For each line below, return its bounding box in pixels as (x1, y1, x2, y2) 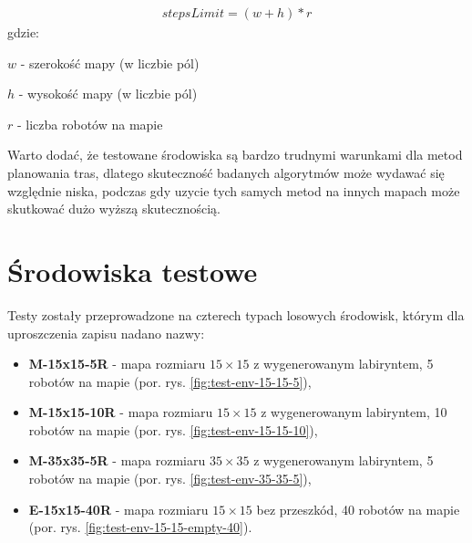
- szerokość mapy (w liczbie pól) (20, 53, 200, 72)
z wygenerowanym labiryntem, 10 (261, 402, 447, 422)
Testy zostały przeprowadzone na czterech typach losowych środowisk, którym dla (7, 305, 465, 324)
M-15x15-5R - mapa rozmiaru (28, 354, 206, 373)
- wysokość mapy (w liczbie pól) (18, 84, 198, 103)
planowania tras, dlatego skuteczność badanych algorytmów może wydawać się (7, 163, 445, 182)
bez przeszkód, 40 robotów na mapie (256, 499, 460, 518)
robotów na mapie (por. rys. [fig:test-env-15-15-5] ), (28, 371, 312, 391)
